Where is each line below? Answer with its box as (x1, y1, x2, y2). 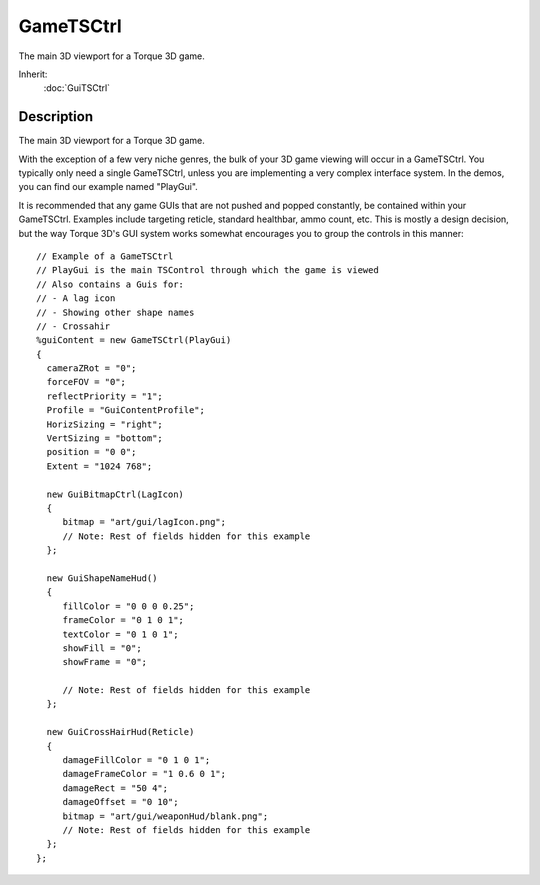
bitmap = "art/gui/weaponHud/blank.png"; (62, 810, 269, 822)
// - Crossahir (36, 320, 111, 332)
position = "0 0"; (46, 446, 137, 458)
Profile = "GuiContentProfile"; (46, 405, 205, 416)
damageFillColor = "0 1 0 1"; (62, 755, 211, 766)
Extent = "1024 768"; (46, 460, 153, 472)
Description (18, 108, 94, 125)
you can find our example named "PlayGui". (18, 181, 199, 193)
